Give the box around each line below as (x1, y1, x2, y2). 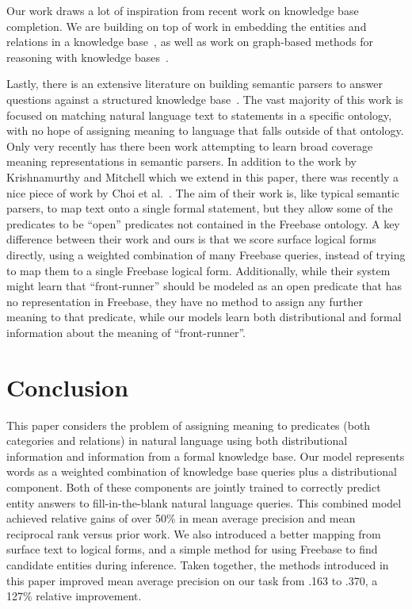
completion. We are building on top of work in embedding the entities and (6, 17, 367, 34)
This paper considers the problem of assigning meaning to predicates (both (6, 416, 371, 433)
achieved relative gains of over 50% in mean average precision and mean (6, 510, 356, 527)
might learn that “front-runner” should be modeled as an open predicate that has (6, 278, 402, 294)
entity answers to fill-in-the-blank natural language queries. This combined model (6, 494, 402, 511)
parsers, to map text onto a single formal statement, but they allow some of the (6, 200, 393, 216)
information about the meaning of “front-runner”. (6, 324, 246, 340)
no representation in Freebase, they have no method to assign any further (6, 293, 363, 309)
